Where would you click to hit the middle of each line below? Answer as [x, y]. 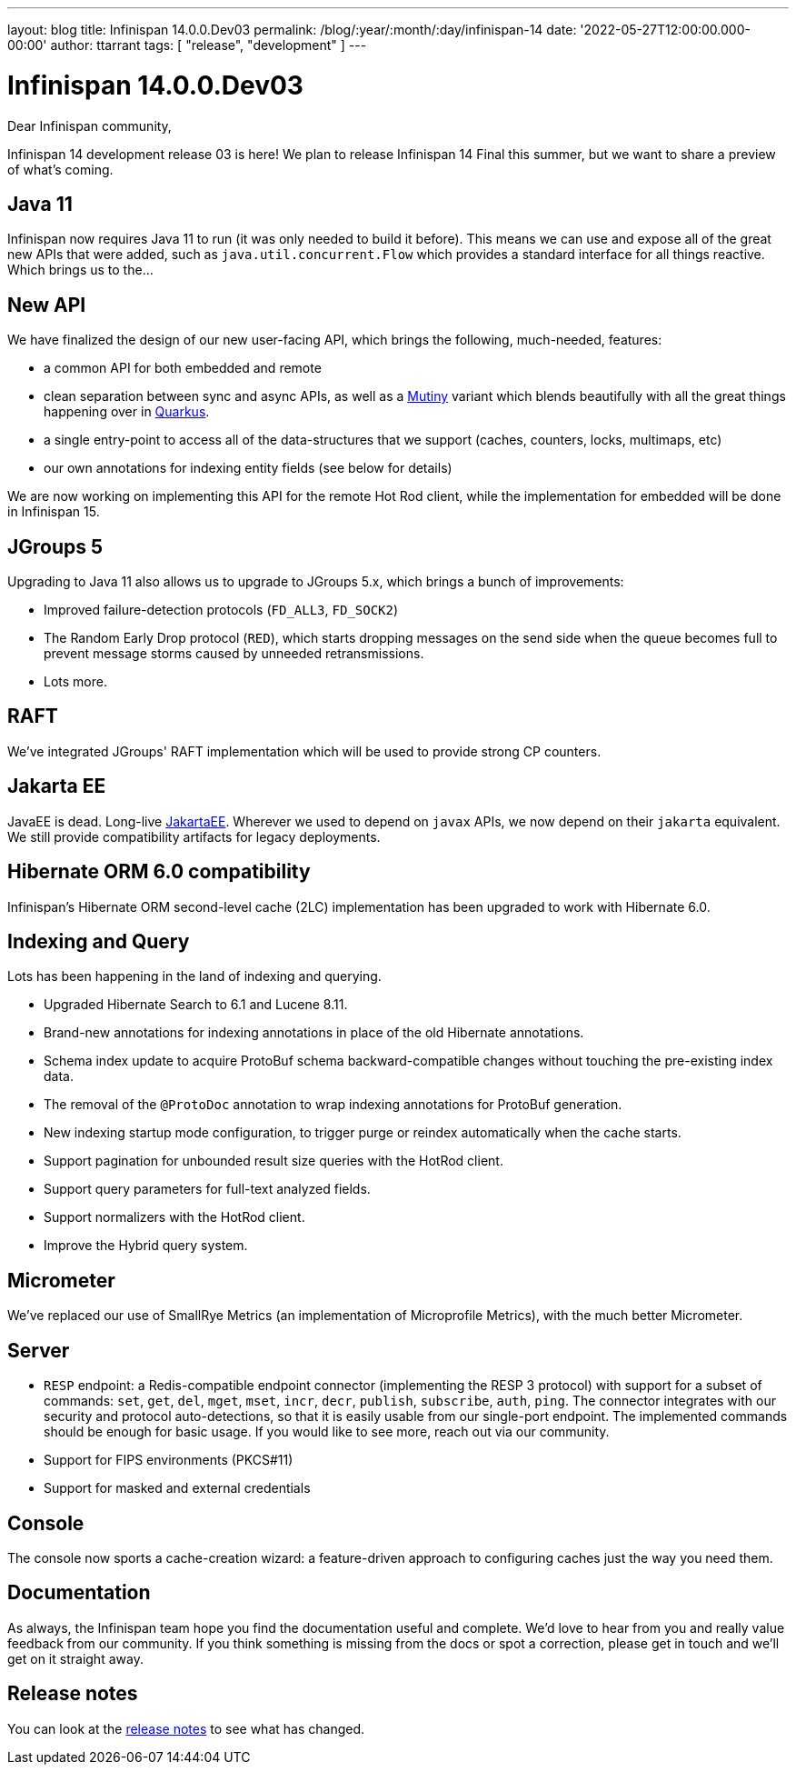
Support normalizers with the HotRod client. [174, 1217]
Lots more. [75, 682]
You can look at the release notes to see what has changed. [186, 1728]
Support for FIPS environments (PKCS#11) [169, 1460]
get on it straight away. [75, 1658]
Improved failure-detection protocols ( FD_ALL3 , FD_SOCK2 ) [221, 610]
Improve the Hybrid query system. [146, 1246]
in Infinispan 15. [54, 512]
